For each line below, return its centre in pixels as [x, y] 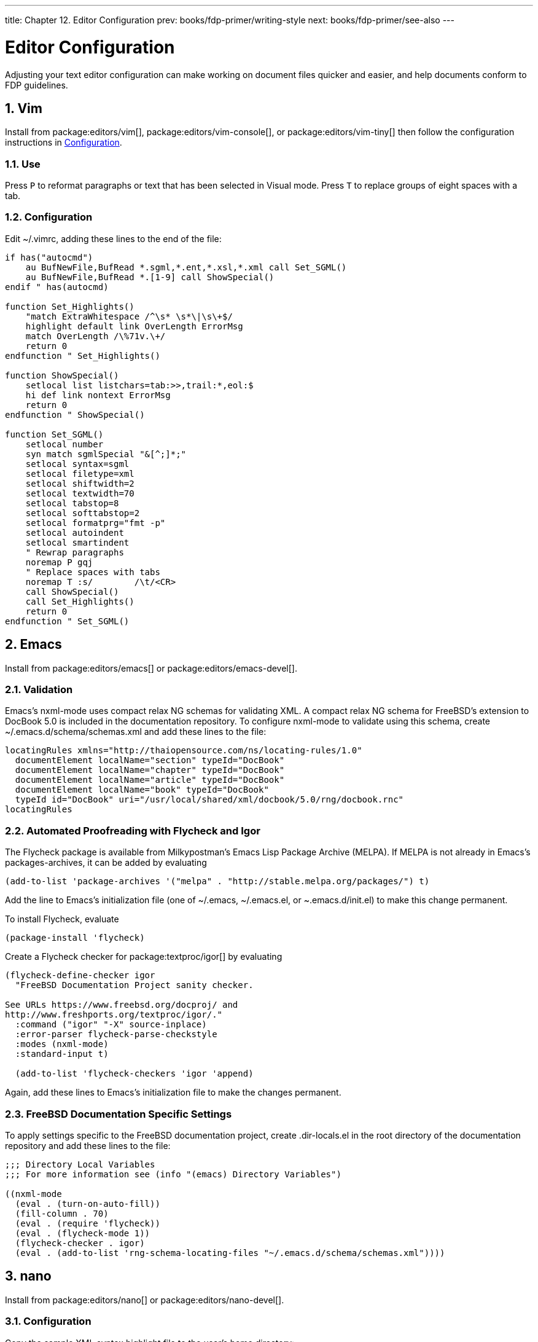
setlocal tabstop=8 [72, 503]
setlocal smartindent [77, 542]
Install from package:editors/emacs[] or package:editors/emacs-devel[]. [151, 668]
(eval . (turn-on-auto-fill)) [88, 1203]
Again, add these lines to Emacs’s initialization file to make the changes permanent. [173, 1093]
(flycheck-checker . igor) [80, 1243]
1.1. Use [23, 164]
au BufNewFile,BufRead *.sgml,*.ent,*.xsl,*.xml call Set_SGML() [186, 267]
